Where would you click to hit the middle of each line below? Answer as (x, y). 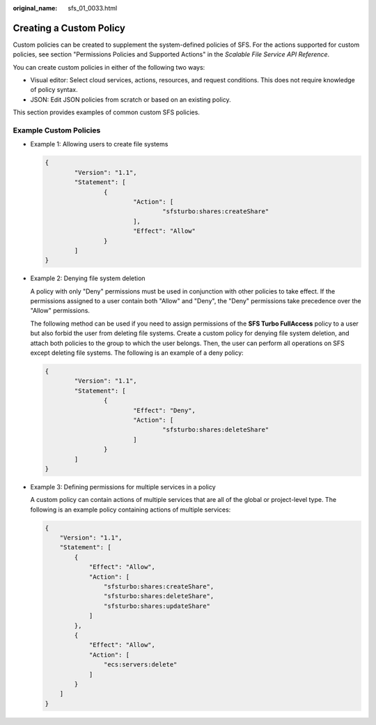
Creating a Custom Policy (69, 28)
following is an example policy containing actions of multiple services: (131, 510)
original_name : (35, 8)
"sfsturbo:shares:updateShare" (157, 606)
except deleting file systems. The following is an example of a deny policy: (137, 353)
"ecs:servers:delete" (140, 665)
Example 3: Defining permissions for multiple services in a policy (123, 487)
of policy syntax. (54, 90)
